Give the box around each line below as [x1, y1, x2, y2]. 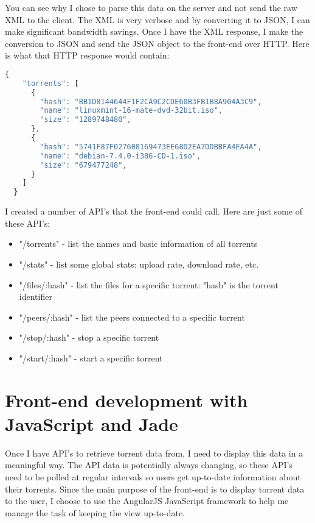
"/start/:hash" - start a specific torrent [19, 351, 163, 364]
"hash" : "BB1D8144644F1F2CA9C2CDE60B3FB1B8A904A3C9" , [40, 97, 262, 106]
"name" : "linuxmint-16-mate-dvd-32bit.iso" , [40, 106, 223, 115]
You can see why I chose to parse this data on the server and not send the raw [5, 1, 297, 13]
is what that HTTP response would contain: [5, 49, 170, 62]
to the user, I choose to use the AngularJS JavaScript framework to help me [5, 494, 289, 507]
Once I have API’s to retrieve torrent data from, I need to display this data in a [5, 446, 303, 459]
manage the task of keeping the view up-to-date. [5, 506, 185, 519]
